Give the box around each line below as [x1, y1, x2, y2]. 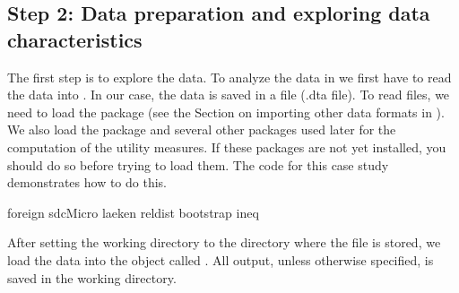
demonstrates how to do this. [7, 173, 167, 192]
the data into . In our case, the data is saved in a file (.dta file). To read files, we [7, 85, 450, 104]
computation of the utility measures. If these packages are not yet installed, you [7, 137, 446, 156]
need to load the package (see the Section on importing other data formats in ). [7, 102, 445, 121]
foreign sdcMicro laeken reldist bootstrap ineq [7, 203, 259, 221]
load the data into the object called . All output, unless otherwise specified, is [7, 250, 434, 269]
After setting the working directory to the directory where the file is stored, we [7, 233, 441, 252]
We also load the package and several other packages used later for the [7, 120, 396, 139]
